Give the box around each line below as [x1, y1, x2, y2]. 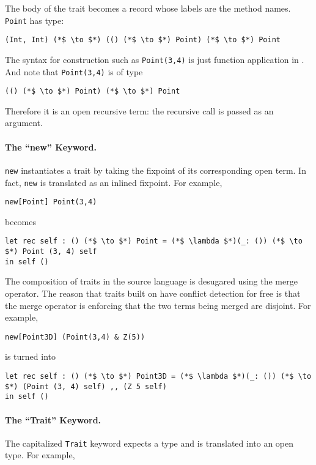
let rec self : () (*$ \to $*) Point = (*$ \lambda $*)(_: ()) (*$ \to [5, 237, 303, 246]
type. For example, [5, 448, 75, 461]
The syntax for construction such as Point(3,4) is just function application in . [5, 53, 304, 65]
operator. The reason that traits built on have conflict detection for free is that [5, 286, 301, 299]
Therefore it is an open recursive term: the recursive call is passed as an [5, 104, 274, 117]
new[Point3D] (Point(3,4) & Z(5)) [5, 332, 145, 341]
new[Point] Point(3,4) [5, 198, 97, 207]
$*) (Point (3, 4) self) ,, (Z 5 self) [5, 382, 167, 391]
